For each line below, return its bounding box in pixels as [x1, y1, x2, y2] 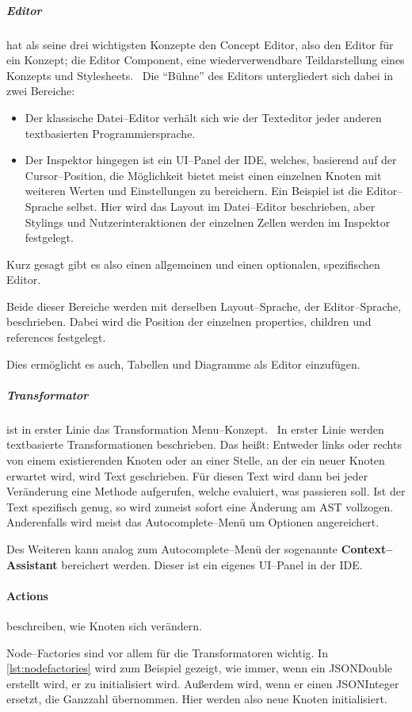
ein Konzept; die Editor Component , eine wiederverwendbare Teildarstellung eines [6, 52, 405, 68]
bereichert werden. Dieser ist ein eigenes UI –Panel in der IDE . [61, 556, 363, 572]
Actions [6, 587, 48, 603]
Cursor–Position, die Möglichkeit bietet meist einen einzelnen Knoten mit [25, 167, 382, 183]
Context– [341, 540, 393, 557]
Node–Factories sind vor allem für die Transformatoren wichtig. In [6, 644, 328, 660]
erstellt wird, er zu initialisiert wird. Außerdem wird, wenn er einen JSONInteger [6, 675, 399, 691]
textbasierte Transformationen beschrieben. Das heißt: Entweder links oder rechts [6, 436, 402, 453]
